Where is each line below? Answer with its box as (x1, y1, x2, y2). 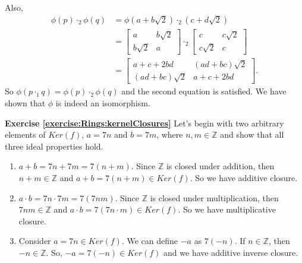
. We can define (121, 235, 178, 247)
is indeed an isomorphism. (55, 97, 150, 109)
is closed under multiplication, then (150, 191, 279, 204)
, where (156, 128, 183, 141)
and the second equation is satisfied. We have (121, 85, 287, 97)
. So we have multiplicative (178, 203, 276, 216)
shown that (5, 97, 46, 109)
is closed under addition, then (166, 160, 275, 172)
